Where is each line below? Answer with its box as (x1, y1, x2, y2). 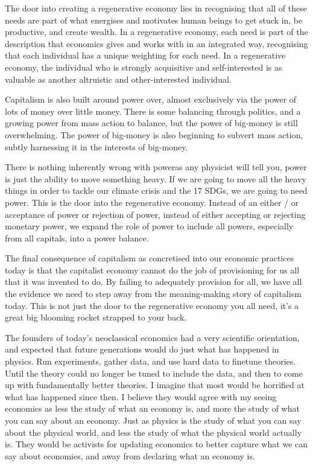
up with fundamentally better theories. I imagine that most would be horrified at (5, 378, 305, 391)
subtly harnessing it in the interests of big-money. (5, 140, 188, 153)
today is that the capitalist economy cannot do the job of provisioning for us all (5, 263, 300, 276)
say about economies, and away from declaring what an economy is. (5, 449, 255, 462)
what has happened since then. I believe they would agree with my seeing (5, 390, 277, 403)
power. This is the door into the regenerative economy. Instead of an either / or (5, 196, 299, 208)
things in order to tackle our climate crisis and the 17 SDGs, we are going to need (5, 184, 308, 197)
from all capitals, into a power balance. (5, 231, 149, 244)
